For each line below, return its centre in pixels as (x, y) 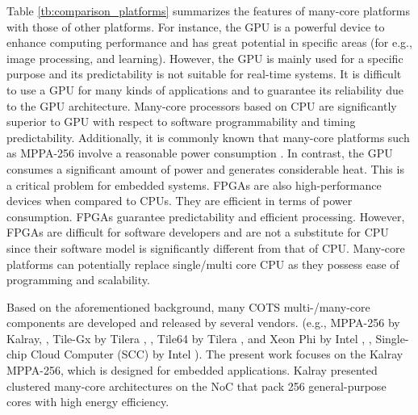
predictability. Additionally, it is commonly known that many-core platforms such (208, 137)
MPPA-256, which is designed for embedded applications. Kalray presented (192, 370)
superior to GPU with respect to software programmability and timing (181, 122)
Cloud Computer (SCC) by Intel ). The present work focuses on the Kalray (217, 354)
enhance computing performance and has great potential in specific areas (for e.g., (209, 42)
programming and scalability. (78, 280)
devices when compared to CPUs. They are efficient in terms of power (180, 201)
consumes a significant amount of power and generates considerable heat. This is (205, 168)
